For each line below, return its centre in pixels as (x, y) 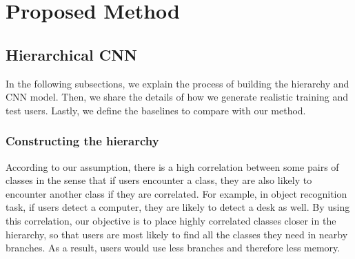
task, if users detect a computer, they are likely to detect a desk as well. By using (178, 207)
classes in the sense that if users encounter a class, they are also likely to (159, 180)
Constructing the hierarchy (82, 141)
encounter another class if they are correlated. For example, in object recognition (176, 193)
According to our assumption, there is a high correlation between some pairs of (172, 166)
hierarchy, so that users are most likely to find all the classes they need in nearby (177, 234)
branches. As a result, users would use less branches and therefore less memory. (173, 248)
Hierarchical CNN (71, 54)
